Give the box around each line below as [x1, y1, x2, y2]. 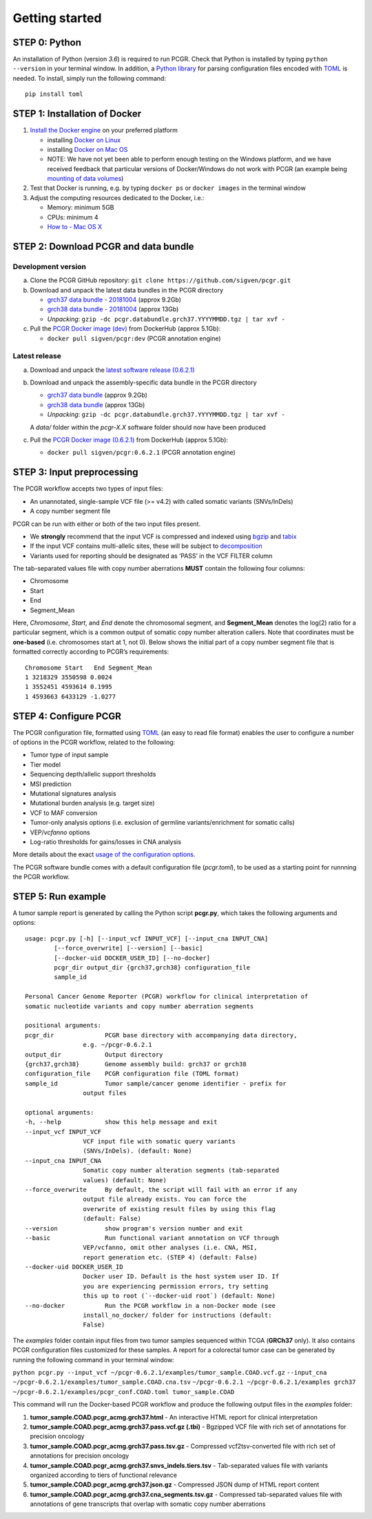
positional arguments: [25, 1021, 102, 1030]
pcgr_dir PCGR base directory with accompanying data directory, [25, 1031, 298, 1039]
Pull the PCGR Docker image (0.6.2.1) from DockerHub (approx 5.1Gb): [30, 435, 229, 444]
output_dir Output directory [25, 1050, 163, 1059]
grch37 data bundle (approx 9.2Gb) [47, 391, 148, 400]
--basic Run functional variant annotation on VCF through [25, 1234, 280, 1242]
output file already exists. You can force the [83, 1195, 247, 1204]
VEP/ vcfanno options [30, 828, 90, 836]
